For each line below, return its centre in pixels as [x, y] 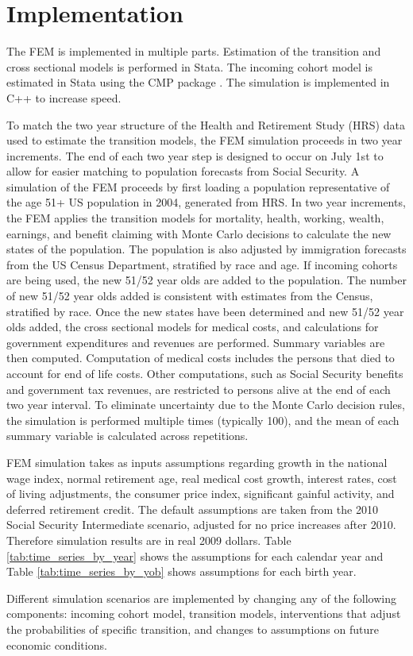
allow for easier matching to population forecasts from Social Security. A [183, 171]
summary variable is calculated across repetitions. [127, 436]
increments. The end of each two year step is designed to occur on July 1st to [195, 155]
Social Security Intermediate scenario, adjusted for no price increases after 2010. [201, 525]
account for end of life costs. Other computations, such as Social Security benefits [205, 373]
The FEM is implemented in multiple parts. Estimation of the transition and [194, 51]
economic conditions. [57, 644]
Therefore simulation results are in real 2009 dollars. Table [149, 540]
